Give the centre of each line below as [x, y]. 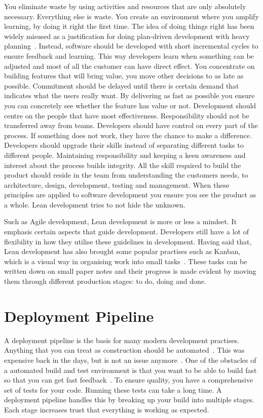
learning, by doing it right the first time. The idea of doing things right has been [129, 26]
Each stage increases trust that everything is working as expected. [107, 409]
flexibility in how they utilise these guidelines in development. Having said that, [128, 241]
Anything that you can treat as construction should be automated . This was [124, 350]
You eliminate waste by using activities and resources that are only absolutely [125, 6]
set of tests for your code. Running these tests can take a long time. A [113, 389]
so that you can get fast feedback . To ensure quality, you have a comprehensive [129, 380]
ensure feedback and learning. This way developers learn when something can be [129, 55]
